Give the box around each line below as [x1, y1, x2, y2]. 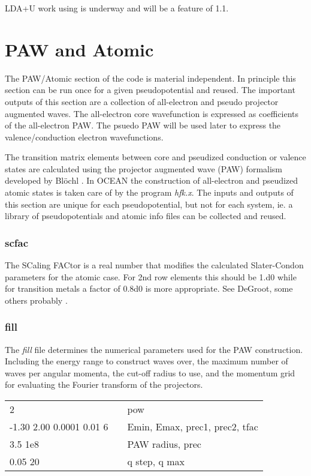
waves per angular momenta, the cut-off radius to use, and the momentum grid [5, 366, 295, 379]
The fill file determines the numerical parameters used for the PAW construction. [5, 343, 303, 355]
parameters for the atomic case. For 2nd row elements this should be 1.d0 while [5, 270, 297, 283]
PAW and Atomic [5, 37, 154, 61]
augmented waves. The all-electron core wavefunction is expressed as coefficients [5, 107, 299, 119]
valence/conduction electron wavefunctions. [5, 130, 164, 143]
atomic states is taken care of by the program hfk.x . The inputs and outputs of [5, 186, 294, 199]
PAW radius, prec [127, 437, 201, 451]
